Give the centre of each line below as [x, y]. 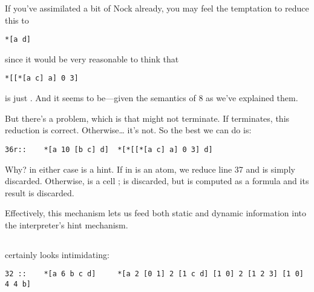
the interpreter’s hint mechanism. [67, 224]
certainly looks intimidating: [57, 254]
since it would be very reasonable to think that [92, 58]
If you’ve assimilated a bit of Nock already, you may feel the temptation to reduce [157, 8]
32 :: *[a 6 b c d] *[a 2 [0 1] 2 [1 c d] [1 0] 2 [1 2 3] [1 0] [154, 274]
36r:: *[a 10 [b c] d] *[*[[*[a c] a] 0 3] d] [109, 149]
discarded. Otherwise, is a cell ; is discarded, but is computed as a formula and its [157, 181]
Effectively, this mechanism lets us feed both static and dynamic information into [156, 213]
